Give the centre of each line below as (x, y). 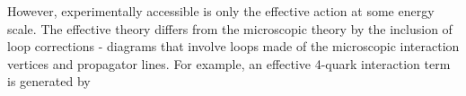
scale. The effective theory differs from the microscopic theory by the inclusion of (230, 28)
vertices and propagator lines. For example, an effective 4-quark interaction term (229, 63)
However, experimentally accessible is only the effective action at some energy (221, 11)
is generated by (49, 81)
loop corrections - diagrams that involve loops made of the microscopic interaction (233, 46)
